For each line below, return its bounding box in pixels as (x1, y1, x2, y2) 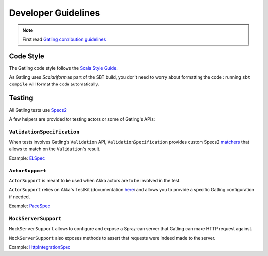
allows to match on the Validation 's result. (9, 146, 101, 152)
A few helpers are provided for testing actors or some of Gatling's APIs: (9, 116, 155, 122)
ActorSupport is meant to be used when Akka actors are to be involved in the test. (9, 177, 181, 183)
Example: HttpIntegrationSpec (9, 244, 71, 250)
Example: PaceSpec (9, 203, 50, 209)
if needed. (9, 194, 30, 200)
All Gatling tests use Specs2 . (9, 107, 68, 113)
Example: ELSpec (9, 155, 45, 161)
